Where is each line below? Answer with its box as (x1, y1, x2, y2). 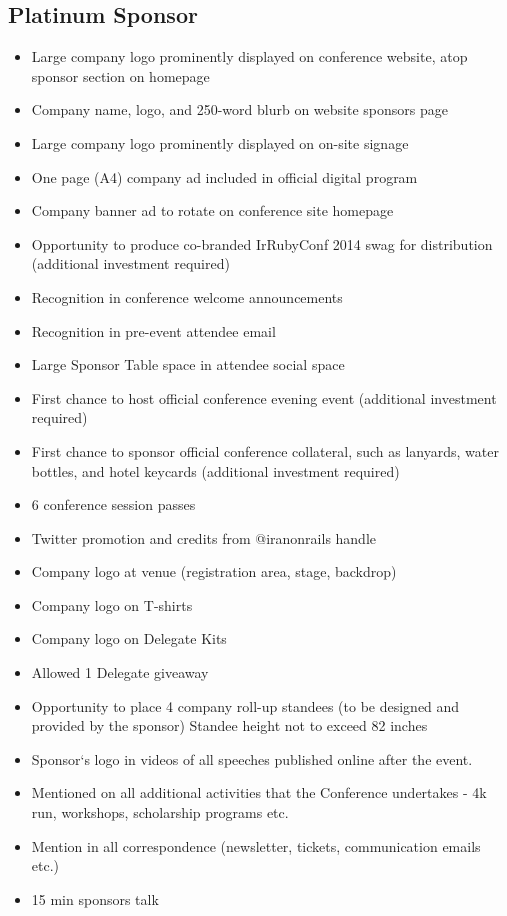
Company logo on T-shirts (31, 594, 193, 615)
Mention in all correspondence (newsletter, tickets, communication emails (31, 835, 481, 856)
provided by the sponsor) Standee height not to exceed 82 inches (31, 715, 428, 736)
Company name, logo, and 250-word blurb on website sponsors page (31, 99, 448, 120)
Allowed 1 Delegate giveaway (31, 662, 209, 683)
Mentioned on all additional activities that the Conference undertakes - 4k (31, 782, 487, 803)
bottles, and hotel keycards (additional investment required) (31, 460, 400, 481)
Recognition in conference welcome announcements (31, 286, 343, 307)
